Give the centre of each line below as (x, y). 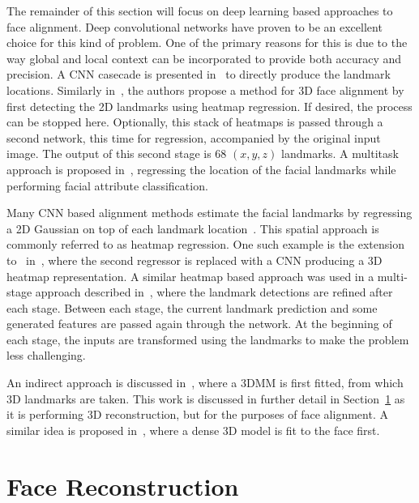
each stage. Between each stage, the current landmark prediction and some (192, 307)
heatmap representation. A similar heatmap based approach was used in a (190, 276)
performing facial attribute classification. (107, 185)
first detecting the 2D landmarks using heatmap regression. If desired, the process (209, 106)
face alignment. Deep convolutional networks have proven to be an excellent (195, 26)
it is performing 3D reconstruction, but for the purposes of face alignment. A (197, 414)
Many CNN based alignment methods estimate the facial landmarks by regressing (209, 213)
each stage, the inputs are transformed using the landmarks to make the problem (208, 339)
